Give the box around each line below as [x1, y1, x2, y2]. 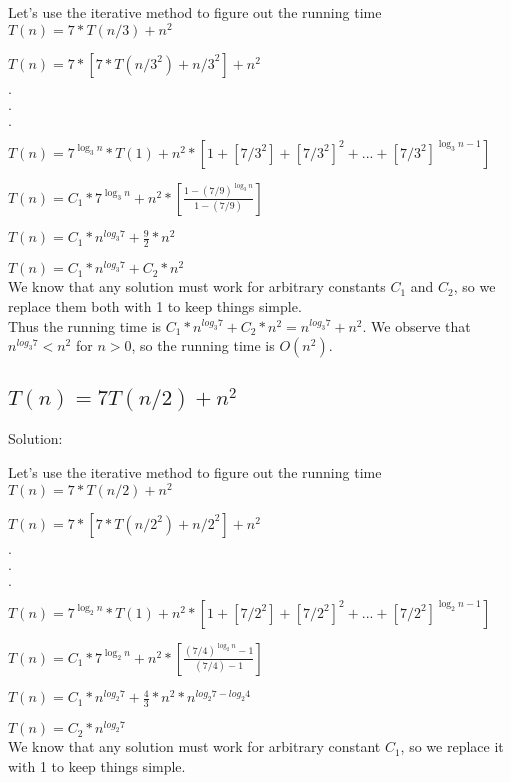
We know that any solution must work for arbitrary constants [8, 276, 386, 297]
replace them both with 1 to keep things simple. [8, 296, 302, 317]
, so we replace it [400, 736, 504, 757]
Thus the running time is [8, 315, 162, 336]
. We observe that [362, 315, 471, 336]
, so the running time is [131, 335, 275, 356]
